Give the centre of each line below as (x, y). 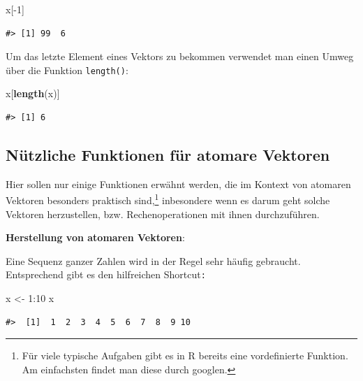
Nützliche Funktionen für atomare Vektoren (168, 155)
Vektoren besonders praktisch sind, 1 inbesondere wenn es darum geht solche (168, 199)
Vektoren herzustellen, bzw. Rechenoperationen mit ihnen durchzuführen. (163, 214)
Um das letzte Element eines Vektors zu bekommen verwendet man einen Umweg (180, 56)
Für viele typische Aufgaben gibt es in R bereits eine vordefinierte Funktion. (185, 355)
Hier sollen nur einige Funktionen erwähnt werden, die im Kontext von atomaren (178, 184)
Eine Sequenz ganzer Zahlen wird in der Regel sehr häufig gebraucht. (153, 260)
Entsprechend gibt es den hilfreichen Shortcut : (106, 274)
